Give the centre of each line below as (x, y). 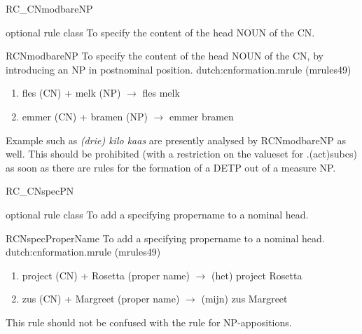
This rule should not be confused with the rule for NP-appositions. (149, 322)
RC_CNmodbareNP (49, 8)
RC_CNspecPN (40, 191)
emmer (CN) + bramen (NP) (85, 116)
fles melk (161, 93)
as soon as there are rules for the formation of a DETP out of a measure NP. (171, 167)
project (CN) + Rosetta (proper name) (106, 275)
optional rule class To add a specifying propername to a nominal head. (157, 214)
